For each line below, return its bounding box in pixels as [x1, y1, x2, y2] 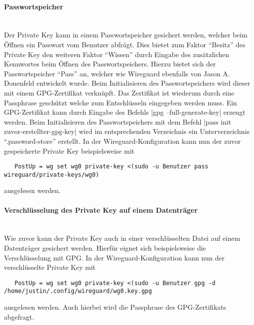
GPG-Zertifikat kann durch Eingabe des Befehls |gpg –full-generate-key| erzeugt [4, 107, 246, 117]
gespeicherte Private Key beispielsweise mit [4, 145, 134, 156]
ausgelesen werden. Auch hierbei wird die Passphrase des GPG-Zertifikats [4, 302, 226, 312]
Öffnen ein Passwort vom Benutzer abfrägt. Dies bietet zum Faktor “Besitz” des [4, 39, 246, 49]
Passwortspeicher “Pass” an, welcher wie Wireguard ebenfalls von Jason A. [4, 68, 230, 78]
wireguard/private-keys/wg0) [4, 171, 99, 178]
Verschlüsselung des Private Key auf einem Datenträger [4, 204, 198, 215]
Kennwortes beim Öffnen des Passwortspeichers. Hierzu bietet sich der [4, 59, 216, 69]
